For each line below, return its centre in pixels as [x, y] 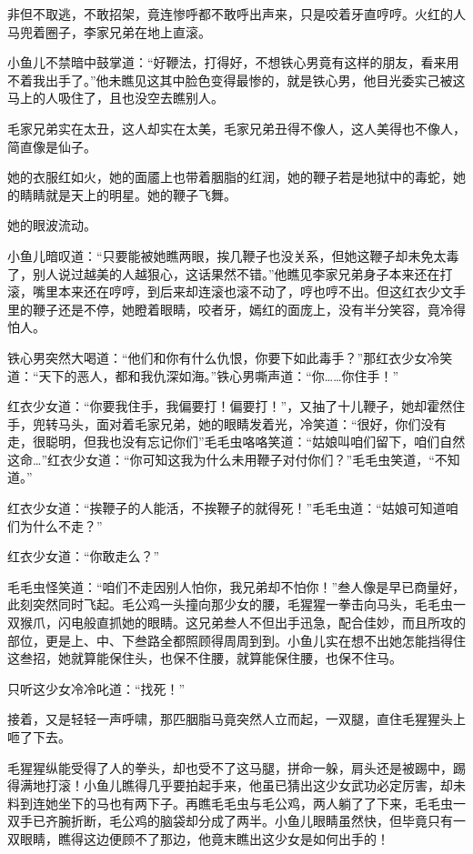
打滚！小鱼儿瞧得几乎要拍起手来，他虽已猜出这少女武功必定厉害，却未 [255, 785]
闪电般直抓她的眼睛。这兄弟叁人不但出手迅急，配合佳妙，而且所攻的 [262, 623]
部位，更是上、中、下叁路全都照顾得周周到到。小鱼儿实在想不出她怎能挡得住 [236, 640]
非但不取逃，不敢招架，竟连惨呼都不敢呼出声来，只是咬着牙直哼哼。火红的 [230, 14]
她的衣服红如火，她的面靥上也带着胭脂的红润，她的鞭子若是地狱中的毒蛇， [230, 177]
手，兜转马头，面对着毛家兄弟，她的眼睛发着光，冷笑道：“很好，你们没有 [227, 423]
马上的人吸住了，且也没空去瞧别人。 [116, 98]
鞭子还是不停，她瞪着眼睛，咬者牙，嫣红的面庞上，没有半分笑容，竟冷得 [249, 309]
